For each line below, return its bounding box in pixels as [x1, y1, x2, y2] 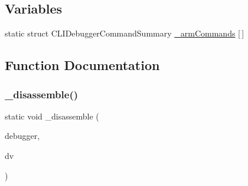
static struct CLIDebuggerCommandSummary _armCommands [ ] [5, 27, 244, 39]
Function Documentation [5, 56, 160, 74]
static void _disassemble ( [5, 109, 99, 122]
